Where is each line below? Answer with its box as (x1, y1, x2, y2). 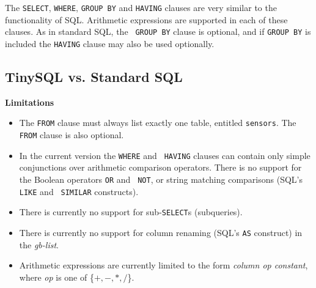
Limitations (5, 95, 54, 108)
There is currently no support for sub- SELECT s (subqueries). (19, 205, 243, 218)
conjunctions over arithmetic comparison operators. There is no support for (19, 161, 302, 174)
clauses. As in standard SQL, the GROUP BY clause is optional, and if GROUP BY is (5, 25, 311, 38)
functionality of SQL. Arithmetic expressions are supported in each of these (5, 13, 288, 26)
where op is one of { (19, 270, 94, 283)
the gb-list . (19, 238, 59, 251)
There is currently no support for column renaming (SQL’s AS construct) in (19, 226, 303, 238)
